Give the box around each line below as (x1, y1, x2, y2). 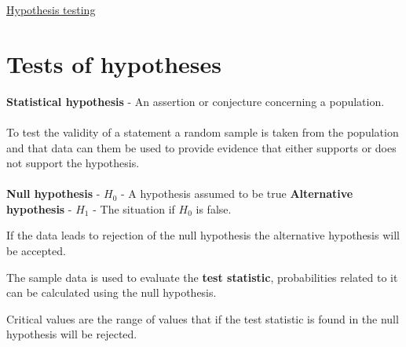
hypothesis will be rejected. (6, 326, 137, 342)
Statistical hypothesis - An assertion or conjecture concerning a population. (6, 93, 385, 109)
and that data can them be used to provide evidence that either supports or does (6, 139, 397, 155)
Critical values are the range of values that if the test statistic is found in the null (6, 310, 399, 327)
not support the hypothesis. (6, 155, 140, 171)
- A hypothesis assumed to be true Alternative (121, 185, 353, 202)
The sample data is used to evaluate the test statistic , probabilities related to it (6, 268, 398, 285)
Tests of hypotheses (6, 47, 222, 79)
